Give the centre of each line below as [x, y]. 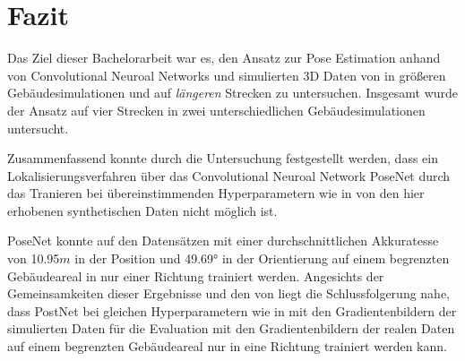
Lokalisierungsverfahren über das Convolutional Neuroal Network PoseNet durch [229, 175]
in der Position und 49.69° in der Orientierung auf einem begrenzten [262, 258]
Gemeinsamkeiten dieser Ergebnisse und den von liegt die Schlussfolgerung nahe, [229, 293]
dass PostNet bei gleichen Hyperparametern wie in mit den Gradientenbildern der [232, 310]
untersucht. [38, 128]
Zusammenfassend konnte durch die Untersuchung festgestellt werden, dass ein [223, 158]
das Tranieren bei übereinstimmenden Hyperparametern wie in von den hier [216, 193]
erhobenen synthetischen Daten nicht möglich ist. [142, 210]
